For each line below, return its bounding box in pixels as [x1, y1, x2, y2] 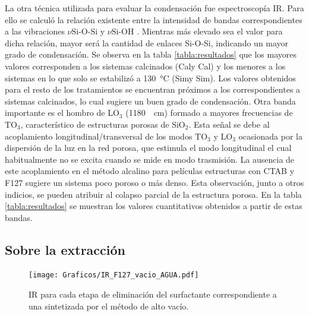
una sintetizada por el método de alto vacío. [29, 299, 189, 312]
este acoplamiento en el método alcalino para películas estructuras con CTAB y [5, 165, 295, 177]
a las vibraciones [5, 25, 65, 37]
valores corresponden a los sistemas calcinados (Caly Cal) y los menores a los [5, 59, 286, 72]
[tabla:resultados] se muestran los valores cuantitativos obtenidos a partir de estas [5, 200, 302, 212]
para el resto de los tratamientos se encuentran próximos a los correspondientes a [5, 83, 301, 96]
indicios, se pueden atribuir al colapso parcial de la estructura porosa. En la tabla [5, 188, 302, 200]
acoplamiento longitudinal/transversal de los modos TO [5, 129, 208, 142]
